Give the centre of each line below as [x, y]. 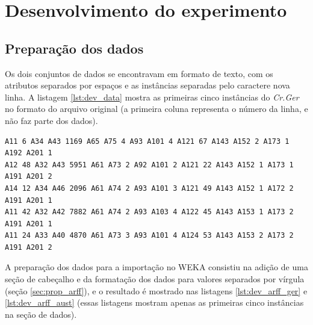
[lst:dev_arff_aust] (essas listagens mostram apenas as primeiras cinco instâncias [154, 302]
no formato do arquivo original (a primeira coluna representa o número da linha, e [156, 109]
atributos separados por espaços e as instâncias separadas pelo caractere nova [147, 85]
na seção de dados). [41, 314]
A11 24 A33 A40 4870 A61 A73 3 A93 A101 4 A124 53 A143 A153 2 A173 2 [149, 236]
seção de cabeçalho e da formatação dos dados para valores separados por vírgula [155, 279]
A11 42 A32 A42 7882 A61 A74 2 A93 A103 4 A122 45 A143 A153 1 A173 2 [149, 212]
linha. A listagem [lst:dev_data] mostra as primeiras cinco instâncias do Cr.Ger [152, 97]
